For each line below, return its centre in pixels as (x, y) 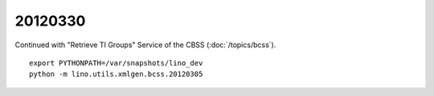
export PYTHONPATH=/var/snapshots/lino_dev (116, 63)
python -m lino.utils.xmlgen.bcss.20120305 (116, 74)
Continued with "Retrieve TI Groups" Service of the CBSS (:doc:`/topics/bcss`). (145, 45)
